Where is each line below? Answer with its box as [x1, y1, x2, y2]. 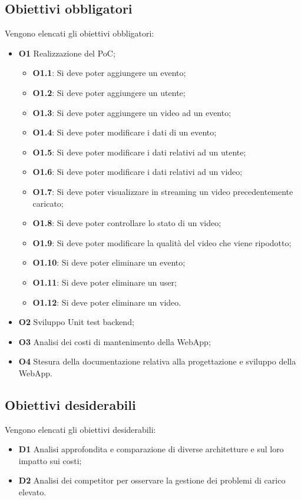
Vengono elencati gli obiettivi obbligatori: [5, 27, 154, 39]
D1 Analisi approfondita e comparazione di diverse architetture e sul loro [18, 443, 284, 455]
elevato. [18, 486, 47, 498]
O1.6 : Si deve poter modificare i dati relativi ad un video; [32, 165, 243, 178]
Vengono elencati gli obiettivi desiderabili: [5, 423, 156, 435]
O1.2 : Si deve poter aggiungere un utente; [32, 86, 186, 98]
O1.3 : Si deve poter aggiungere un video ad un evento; [32, 106, 231, 118]
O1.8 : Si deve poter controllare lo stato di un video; [32, 217, 221, 229]
